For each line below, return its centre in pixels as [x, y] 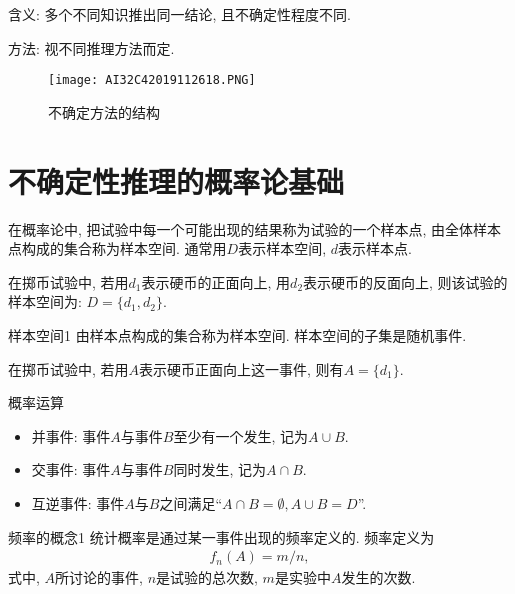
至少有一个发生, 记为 [241, 435]
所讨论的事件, [99, 577]
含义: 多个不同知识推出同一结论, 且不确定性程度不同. [179, 14]
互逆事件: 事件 [78, 502]
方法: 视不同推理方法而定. [91, 47]
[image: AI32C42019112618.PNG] [152, 80]
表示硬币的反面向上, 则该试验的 [405, 281]
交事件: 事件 [71, 469]
